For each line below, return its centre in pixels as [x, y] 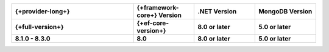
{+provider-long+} [42, 11]
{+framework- [158, 8]
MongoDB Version [285, 11]
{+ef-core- [153, 23]
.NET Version [217, 11]
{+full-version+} [39, 27]
